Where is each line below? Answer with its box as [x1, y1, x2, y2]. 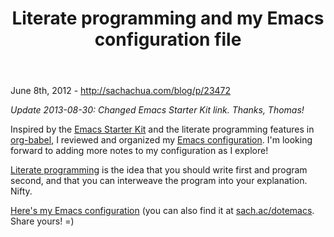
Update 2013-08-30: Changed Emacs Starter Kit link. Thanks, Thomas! [10, 104, 305, 116]
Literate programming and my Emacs [11, 7, 325, 30]
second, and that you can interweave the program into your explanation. [10, 175, 308, 187]
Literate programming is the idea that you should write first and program [10, 164, 308, 176]
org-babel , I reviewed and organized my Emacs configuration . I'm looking [10, 134, 313, 146]
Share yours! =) [10, 215, 75, 227]
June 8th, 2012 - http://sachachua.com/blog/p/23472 [10, 85, 232, 97]
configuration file [94, 28, 242, 51]
